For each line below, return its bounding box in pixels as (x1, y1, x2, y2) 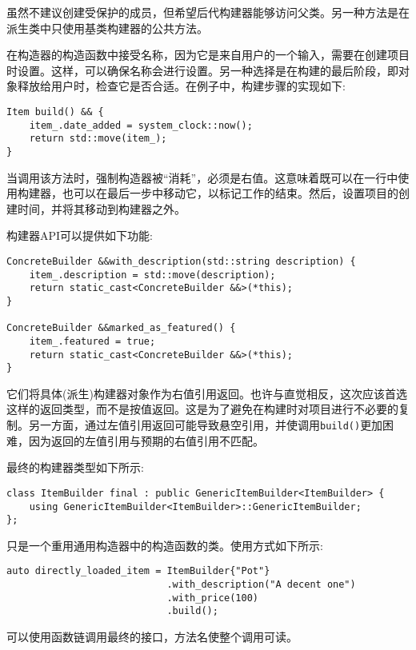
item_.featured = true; (29, 335, 156, 347)
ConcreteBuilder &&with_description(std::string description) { (6, 255, 356, 267)
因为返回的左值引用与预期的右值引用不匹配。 (28, 432, 264, 449)
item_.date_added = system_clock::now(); (29, 119, 253, 131)
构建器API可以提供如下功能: (6, 227, 153, 244)
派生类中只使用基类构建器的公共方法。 (6, 19, 208, 36)
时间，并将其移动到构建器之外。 (17, 200, 186, 217)
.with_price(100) (166, 592, 258, 604)
